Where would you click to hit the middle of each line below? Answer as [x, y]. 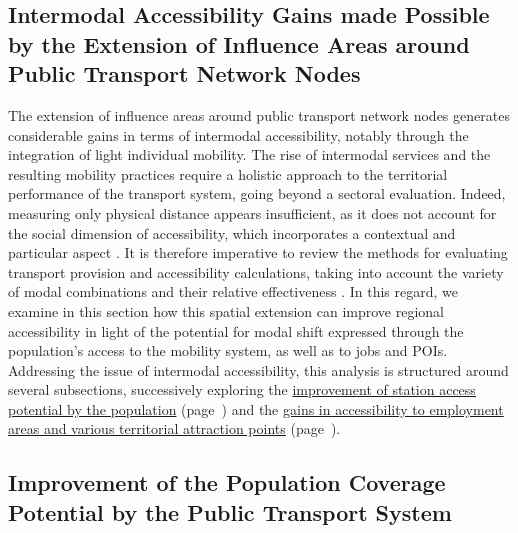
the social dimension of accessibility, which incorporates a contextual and [232, 232]
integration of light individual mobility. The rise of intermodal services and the [249, 154]
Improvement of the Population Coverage [227, 482]
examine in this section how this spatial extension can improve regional [226, 310]
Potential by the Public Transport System [230, 511]
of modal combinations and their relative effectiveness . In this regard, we [233, 291]
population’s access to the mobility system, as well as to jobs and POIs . [228, 350]
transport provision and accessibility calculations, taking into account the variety [256, 271]
